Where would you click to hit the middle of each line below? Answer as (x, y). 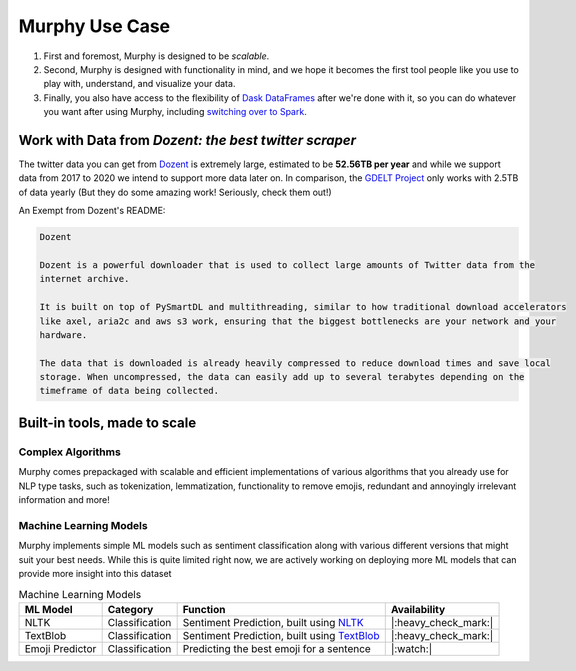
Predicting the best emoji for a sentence (277, 648)
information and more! (64, 499)
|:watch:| (411, 648)
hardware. (63, 334)
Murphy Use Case (94, 26)
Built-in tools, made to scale (107, 422)
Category (130, 609)
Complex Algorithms (70, 452)
